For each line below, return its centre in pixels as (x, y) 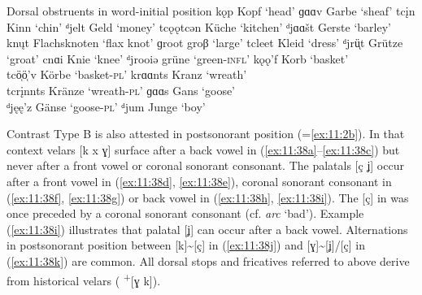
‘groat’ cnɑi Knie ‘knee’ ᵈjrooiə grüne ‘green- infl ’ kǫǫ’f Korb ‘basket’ (178, 58)
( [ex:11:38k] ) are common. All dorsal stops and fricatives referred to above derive (208, 260)
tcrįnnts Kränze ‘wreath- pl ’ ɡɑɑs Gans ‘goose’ (121, 90)
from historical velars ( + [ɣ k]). (84, 279)
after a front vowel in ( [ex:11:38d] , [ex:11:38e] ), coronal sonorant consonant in (199, 181)
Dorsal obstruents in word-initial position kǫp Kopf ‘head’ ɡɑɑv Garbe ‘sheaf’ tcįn (211, 11)
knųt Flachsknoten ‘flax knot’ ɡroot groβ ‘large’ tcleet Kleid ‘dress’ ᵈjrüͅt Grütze (205, 43)
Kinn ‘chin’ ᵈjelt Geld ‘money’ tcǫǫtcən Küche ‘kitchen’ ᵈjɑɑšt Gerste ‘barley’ (199, 26)
